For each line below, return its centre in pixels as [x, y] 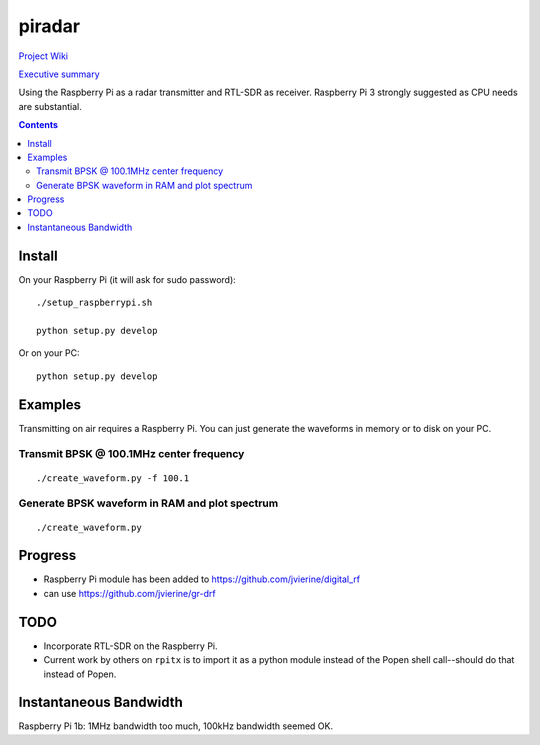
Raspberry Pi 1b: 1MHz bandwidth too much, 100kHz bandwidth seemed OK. [176, 726]
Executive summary [59, 74]
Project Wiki [43, 56]
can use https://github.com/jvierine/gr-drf [130, 593]
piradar [49, 26]
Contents [38, 125]
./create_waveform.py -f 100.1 [113, 478]
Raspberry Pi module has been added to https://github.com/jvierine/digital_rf [201, 579]
